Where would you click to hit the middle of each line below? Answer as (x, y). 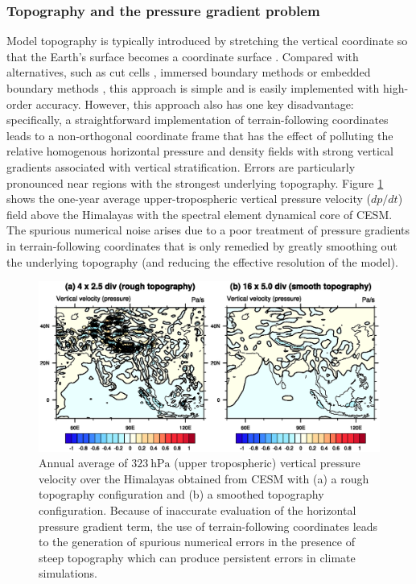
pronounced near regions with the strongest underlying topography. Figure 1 (195, 182)
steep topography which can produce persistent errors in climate (197, 557)
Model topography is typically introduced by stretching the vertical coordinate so (207, 41)
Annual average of (83, 463)
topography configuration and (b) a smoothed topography (181, 494)
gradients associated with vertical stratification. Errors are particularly (181, 166)
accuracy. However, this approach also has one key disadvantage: (195, 104)
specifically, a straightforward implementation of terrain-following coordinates (198, 120)
